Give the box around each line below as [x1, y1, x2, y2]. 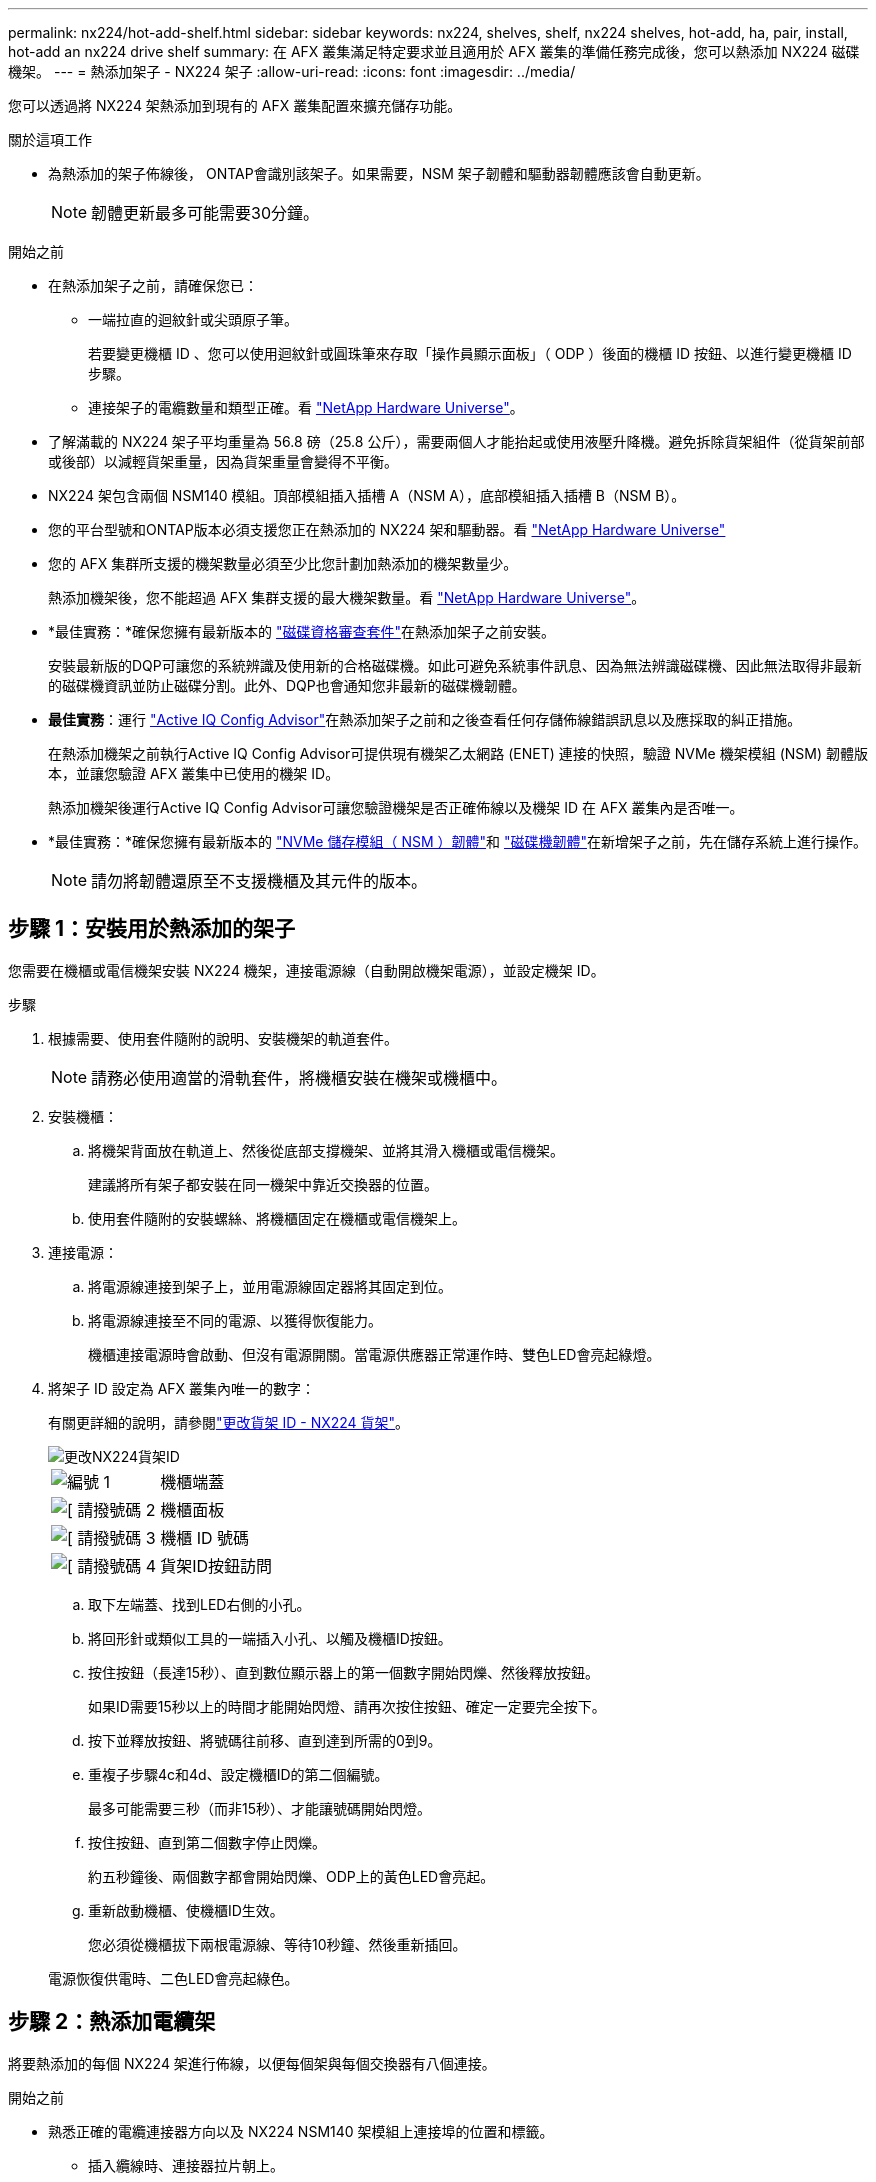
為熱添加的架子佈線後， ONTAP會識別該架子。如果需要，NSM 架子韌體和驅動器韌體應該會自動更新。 [48, 165, 710, 182]
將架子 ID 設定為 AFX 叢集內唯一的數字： [48, 1379, 316, 1397]
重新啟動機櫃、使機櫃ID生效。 [88, 1901, 284, 1919]
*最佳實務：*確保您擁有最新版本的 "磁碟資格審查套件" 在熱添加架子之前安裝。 [48, 623, 556, 640]
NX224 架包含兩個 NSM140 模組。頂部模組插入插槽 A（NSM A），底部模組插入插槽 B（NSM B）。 [48, 487, 686, 504]
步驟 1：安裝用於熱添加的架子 [8, 916, 296, 942]
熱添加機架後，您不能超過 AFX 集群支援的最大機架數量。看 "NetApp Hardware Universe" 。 [48, 589, 646, 606]
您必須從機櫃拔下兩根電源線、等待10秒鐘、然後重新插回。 [88, 1935, 467, 1953]
